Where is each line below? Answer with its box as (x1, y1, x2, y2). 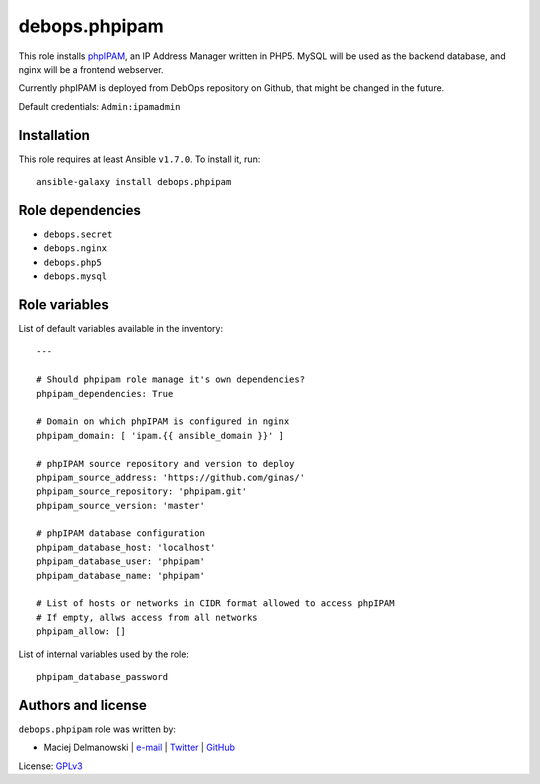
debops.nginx (43, 243, 108, 254)
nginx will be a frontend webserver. (18, 63, 164, 75)
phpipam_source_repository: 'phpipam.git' (36, 486, 248, 497)
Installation (18, 126, 90, 144)
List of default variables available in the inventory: (18, 323, 224, 334)
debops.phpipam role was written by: (18, 723, 177, 735)
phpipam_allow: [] (36, 626, 127, 637)
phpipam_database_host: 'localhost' (36, 541, 216, 553)
